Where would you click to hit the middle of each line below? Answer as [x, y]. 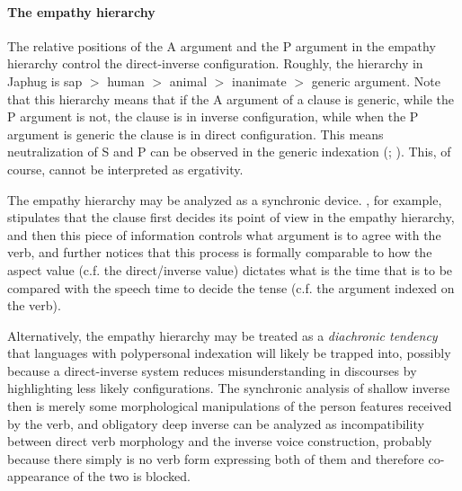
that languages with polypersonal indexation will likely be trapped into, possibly [229, 353]
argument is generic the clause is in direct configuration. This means [195, 134]
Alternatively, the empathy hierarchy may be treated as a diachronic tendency [222, 335]
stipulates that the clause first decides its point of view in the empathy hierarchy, [231, 217]
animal [188, 80]
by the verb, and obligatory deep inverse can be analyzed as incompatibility [216, 423]
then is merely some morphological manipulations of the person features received [230, 406]
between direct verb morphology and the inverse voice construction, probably [220, 441]
